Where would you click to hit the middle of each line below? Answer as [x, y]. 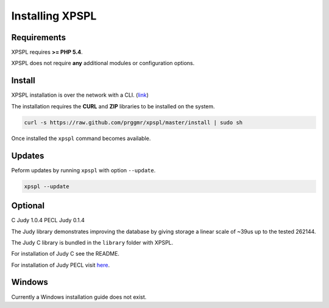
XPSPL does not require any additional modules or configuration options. [103, 63]
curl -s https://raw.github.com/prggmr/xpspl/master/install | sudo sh [133, 122]
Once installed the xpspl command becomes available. [81, 138]
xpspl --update [47, 186]
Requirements [39, 37]
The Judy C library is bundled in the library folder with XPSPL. [92, 242]
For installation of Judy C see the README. [65, 254]
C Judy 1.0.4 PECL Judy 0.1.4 [48, 220]
